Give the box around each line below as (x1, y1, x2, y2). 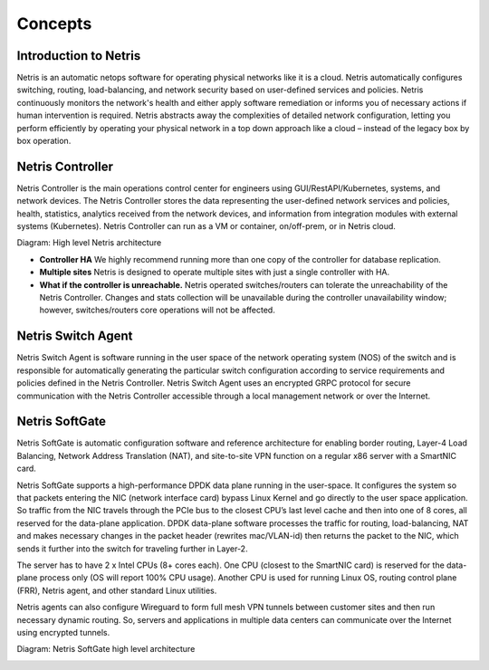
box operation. (16, 136, 72, 147)
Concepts (16, 14, 92, 33)
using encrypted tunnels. (16, 627, 110, 637)
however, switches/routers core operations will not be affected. (39, 304, 275, 316)
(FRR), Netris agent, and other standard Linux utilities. (16, 585, 217, 596)
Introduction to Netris (16, 48, 141, 63)
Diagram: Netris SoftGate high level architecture (16, 644, 196, 655)
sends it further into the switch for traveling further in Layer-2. (16, 543, 248, 554)
